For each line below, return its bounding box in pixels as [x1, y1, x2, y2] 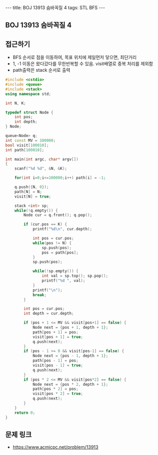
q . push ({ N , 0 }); [14, 184, 49, 190]
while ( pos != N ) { [32, 240, 72, 246]
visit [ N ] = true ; [14, 194, 51, 199]
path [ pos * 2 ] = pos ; [32, 386, 79, 392]
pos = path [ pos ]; [41, 250, 79, 255]
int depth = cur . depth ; [23, 311, 74, 316]
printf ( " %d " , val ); [41, 278, 86, 283]
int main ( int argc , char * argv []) [5, 156, 79, 162]
